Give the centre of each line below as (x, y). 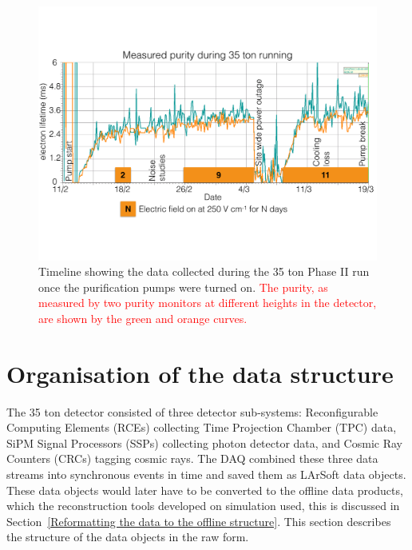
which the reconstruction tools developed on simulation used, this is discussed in (203, 506)
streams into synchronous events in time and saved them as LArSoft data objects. (206, 474)
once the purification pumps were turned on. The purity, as (183, 287)
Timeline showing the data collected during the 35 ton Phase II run (204, 271)
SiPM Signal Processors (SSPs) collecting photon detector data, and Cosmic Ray (204, 442)
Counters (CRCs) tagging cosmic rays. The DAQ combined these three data (192, 458)
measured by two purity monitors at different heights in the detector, (208, 303)
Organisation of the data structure (200, 373)
